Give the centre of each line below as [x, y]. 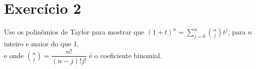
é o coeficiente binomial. [126, 55]
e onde [14, 55]
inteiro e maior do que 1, [41, 43]
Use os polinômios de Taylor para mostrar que [74, 32]
